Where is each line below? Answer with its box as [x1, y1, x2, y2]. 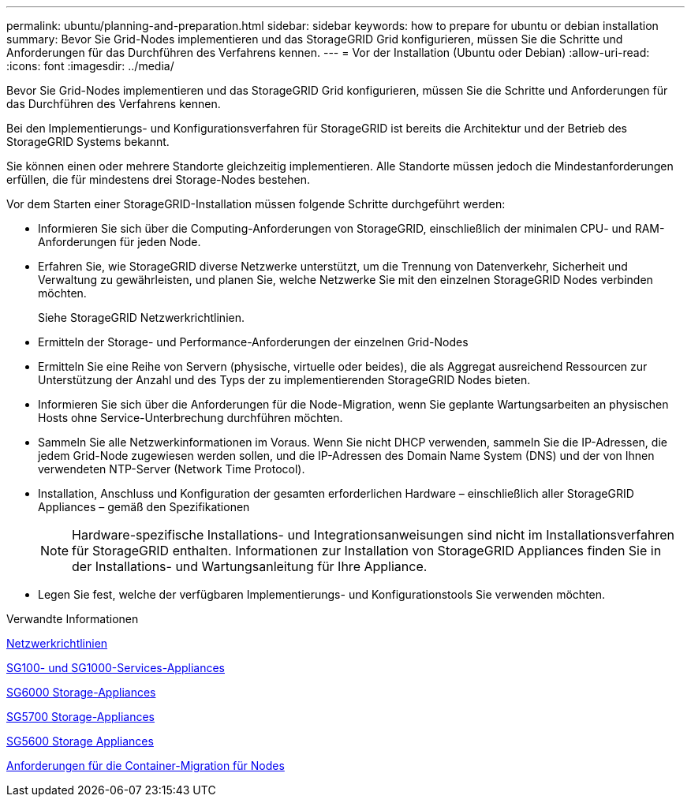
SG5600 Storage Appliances [6, 734, 154, 748]
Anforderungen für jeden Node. [38, 235, 201, 248]
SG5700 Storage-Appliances [6, 710, 155, 723]
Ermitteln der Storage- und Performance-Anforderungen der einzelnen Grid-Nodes [38, 335, 469, 349]
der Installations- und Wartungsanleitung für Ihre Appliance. [72, 558, 428, 574]
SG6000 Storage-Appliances [6, 685, 156, 699]
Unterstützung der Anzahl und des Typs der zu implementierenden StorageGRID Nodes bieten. [38, 373, 531, 387]
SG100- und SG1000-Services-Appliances [6, 661, 225, 674]
